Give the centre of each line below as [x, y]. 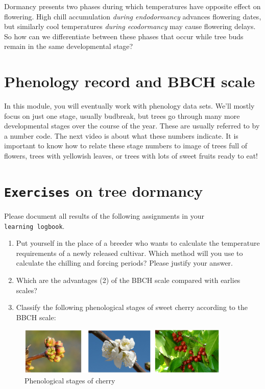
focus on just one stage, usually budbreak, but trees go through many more [122, 115]
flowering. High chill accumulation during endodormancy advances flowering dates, [133, 16]
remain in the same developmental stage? [69, 46]
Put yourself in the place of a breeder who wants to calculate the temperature [138, 243]
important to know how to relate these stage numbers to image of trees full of [126, 146]
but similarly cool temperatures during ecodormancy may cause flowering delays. [130, 26]
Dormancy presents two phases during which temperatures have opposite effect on [132, 6]
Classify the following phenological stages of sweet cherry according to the [132, 307]
